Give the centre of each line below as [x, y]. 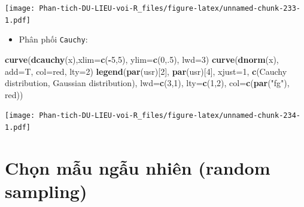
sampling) [46, 191]
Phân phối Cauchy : [53, 39]
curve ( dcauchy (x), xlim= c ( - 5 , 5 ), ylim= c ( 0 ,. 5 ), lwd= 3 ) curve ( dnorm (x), [142, 59]
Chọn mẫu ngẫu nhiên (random [138, 167]
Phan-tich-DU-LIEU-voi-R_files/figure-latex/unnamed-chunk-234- [170, 116]
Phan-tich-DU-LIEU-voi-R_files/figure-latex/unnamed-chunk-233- [170, 8]
